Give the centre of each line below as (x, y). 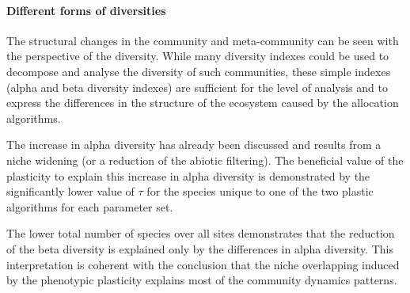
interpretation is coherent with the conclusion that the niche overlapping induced (203, 264)
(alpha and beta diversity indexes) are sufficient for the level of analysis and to (197, 87)
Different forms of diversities (86, 10)
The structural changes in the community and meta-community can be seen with (203, 40)
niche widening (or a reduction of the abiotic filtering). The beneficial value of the (205, 160)
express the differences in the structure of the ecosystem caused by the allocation (203, 103)
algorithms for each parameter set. (90, 206)
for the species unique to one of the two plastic (260, 191)
